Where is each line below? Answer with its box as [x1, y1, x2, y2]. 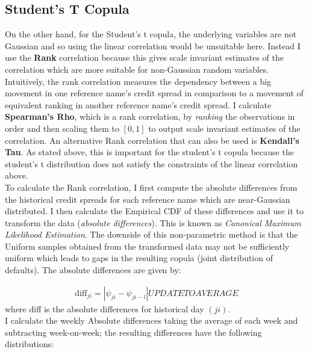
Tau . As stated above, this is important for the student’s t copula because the [5, 146, 294, 158]
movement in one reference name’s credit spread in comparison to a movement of [5, 87, 304, 99]
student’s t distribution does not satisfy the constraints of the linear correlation [5, 157, 298, 170]
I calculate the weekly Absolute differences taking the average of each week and [5, 314, 298, 327]
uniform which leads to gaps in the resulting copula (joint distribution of [5, 252, 273, 264]
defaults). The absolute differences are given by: [5, 264, 181, 276]
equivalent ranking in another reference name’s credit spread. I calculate [5, 98, 272, 111]
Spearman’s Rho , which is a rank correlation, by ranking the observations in [5, 110, 295, 123]
